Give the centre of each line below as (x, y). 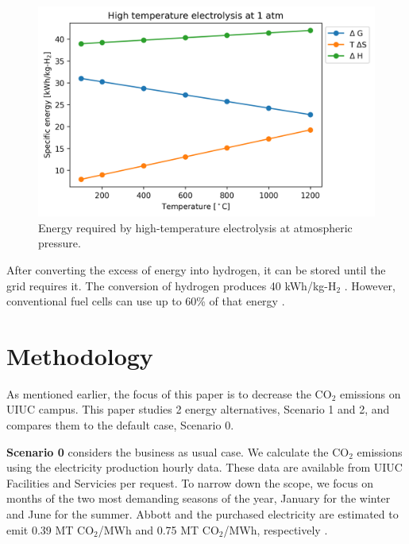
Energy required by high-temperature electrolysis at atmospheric (195, 227)
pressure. (60, 243)
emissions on (370, 393)
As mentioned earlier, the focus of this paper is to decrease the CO (169, 393)
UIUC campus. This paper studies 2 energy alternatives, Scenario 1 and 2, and (198, 409)
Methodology (80, 355)
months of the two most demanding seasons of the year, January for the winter (199, 498)
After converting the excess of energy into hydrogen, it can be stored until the (196, 269)
